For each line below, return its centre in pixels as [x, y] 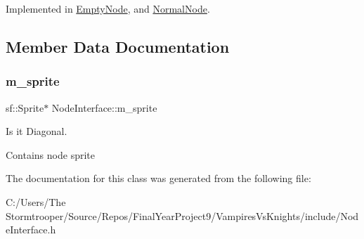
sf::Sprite [25, 107]
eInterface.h [31, 230]
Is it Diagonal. [37, 131]
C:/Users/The [36, 201]
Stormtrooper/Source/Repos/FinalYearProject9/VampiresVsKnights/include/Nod [182, 215]
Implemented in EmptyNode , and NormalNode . [108, 8]
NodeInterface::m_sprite [104, 107]
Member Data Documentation [118, 46]
